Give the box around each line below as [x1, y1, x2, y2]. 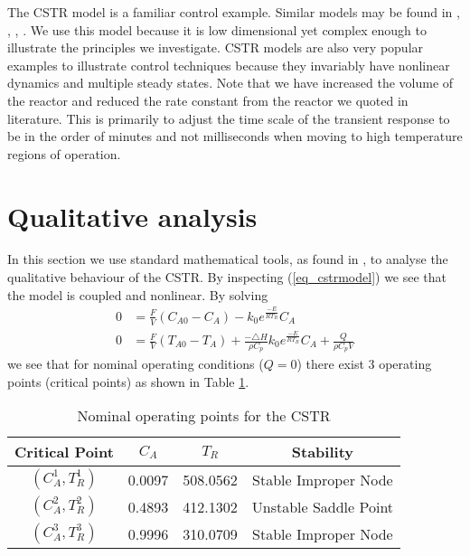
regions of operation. [7, 144, 121, 163]
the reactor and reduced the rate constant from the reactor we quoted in [7, 90, 409, 109]
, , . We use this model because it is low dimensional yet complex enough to [7, 20, 427, 39]
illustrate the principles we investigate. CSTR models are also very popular [7, 38, 424, 57]
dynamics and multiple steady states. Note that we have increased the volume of [7, 73, 454, 92]
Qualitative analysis [7, 197, 258, 234]
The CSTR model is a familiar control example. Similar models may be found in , [7, 3, 460, 21]
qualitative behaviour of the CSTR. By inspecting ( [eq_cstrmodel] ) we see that [7, 268, 447, 287]
